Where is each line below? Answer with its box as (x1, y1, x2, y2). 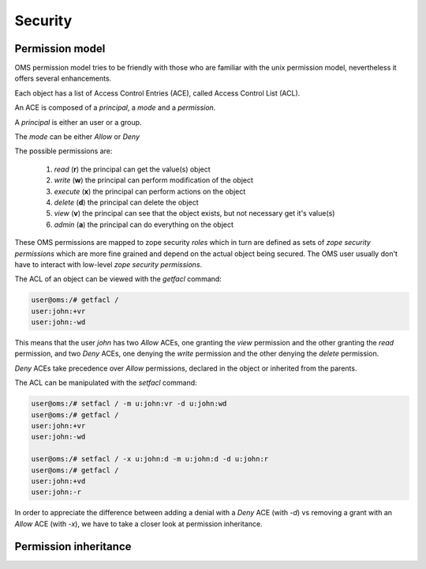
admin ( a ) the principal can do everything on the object (54, 220, 234, 229)
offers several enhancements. (14, 73, 112, 83)
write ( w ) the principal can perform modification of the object (54, 175, 254, 185)
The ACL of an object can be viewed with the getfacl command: (14, 274, 222, 284)
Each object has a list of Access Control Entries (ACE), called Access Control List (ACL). (14, 88, 301, 98)
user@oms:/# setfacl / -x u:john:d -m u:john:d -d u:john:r (31, 454, 269, 464)
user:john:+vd (31, 477, 86, 485)
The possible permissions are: (14, 146, 113, 156)
